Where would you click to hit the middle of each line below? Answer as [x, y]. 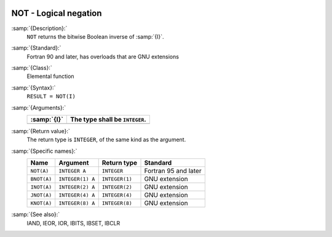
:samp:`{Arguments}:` [39, 107]
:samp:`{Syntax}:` [34, 87]
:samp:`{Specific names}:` [44, 151]
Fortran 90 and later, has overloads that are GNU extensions [103, 56]
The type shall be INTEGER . [109, 120]
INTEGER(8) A [77, 203]
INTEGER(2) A [77, 187]
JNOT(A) [41, 195]
